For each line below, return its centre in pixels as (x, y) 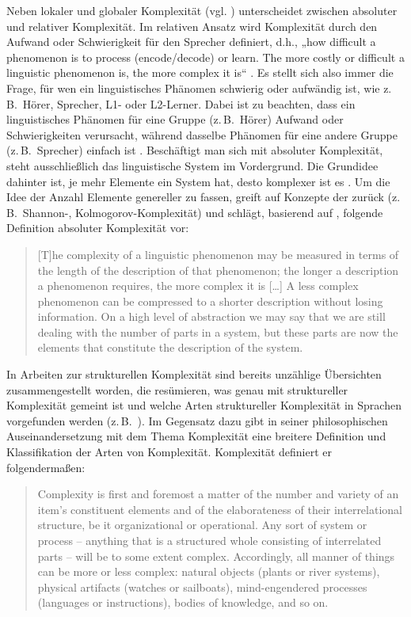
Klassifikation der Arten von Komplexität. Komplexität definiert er (169, 452)
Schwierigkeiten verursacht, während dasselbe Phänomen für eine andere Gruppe (202, 134)
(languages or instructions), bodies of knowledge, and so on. (183, 602)
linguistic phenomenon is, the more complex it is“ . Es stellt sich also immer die (200, 72)
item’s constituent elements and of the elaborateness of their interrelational (220, 509)
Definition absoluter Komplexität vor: (98, 228)
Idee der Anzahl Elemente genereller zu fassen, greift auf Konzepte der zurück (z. (204, 197)
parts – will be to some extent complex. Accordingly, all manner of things (216, 556)
